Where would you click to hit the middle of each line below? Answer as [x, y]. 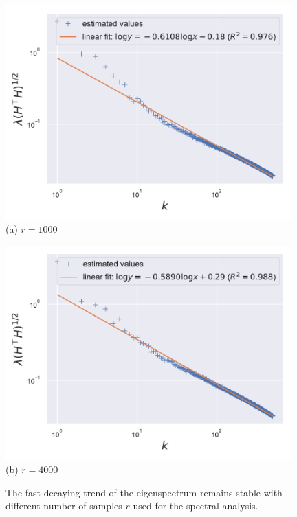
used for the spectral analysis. [196, 506]
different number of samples [64, 506]
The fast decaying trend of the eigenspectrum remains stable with [144, 492]
